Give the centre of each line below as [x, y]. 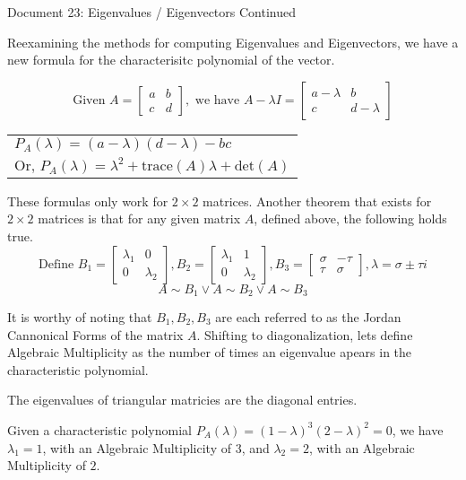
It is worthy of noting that [80, 317]
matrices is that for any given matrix [139, 218]
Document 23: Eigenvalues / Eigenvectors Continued [151, 12]
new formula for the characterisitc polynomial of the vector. [171, 60]
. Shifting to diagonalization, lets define [305, 334]
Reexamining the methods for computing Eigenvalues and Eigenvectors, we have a [233, 42]
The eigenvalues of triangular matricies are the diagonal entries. [182, 400]
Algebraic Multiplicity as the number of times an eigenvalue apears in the [210, 352]
